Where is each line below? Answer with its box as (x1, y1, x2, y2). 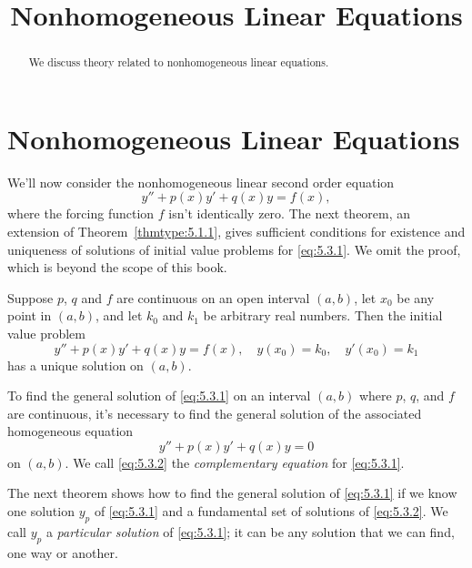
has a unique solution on (7, 355, 144, 374)
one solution (7, 502, 75, 521)
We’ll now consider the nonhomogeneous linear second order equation (7, 172, 395, 191)
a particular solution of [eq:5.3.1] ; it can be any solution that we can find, (45, 522, 455, 541)
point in (7, 306, 52, 325)
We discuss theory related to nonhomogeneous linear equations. (28, 55, 329, 70)
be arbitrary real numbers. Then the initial (203, 306, 443, 325)
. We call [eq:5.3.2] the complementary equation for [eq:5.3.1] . (65, 452, 405, 472)
